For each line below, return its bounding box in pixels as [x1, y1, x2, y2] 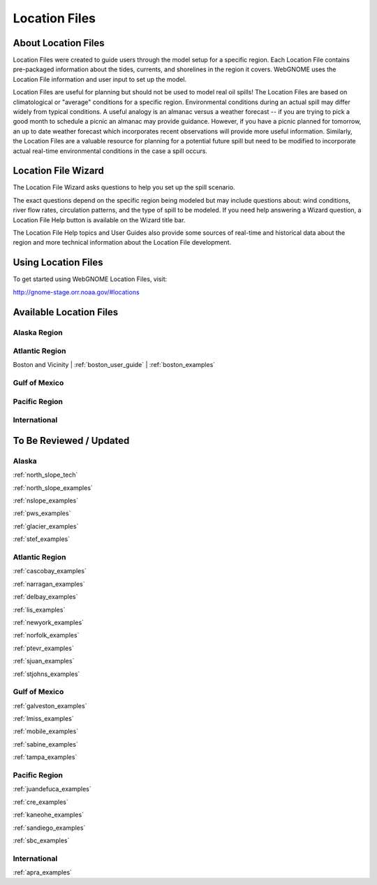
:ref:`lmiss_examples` [13, 714, 74, 723]
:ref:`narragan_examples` [13, 580, 85, 588]
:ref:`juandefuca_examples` [13, 785, 91, 793]
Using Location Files [13, 257, 103, 268]
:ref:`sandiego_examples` [13, 823, 86, 832]
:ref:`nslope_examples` [13, 496, 79, 505]
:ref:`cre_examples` [13, 798, 69, 806]
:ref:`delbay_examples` [13, 593, 78, 601]
